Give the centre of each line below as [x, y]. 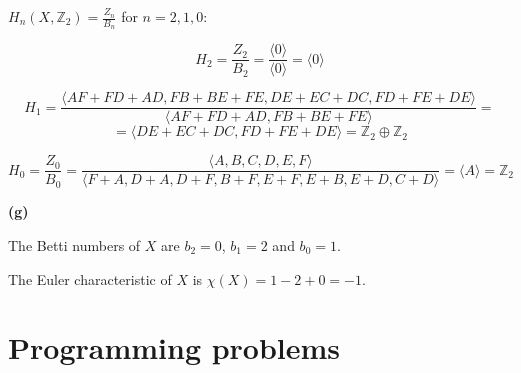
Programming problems [174, 347]
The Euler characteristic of [90, 278]
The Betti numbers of [74, 245]
